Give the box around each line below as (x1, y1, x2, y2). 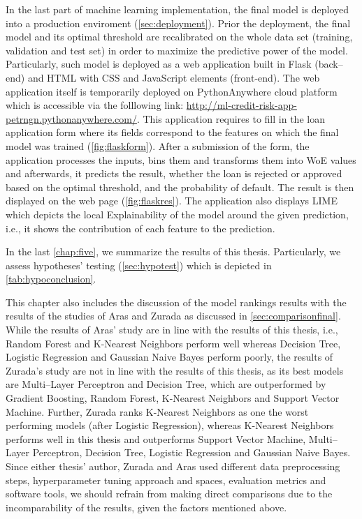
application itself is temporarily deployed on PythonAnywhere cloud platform (6, 84, 338, 98)
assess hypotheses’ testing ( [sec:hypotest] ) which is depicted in (6, 257, 272, 272)
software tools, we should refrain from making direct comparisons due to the (6, 486, 333, 501)
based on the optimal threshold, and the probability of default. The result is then (6, 179, 354, 194)
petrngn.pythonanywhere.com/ (6, 111, 137, 126)
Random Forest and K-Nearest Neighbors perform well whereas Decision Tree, (6, 336, 341, 350)
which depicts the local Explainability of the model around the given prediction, (6, 206, 349, 221)
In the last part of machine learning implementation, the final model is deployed (6, 2, 349, 16)
